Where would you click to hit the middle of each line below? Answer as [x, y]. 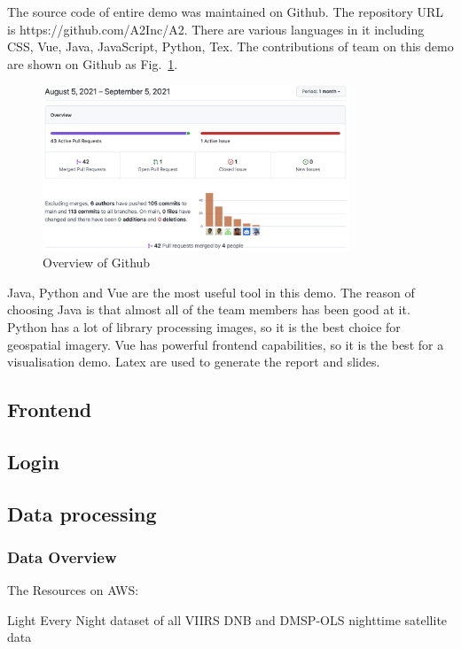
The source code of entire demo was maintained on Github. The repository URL [226, 12]
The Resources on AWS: [73, 590]
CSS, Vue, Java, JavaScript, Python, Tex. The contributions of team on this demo [230, 46]
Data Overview [62, 556]
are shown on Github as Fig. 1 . [93, 63]
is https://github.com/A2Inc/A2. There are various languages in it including [216, 29]
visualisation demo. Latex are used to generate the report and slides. [194, 362]
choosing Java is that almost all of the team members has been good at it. [209, 309]
